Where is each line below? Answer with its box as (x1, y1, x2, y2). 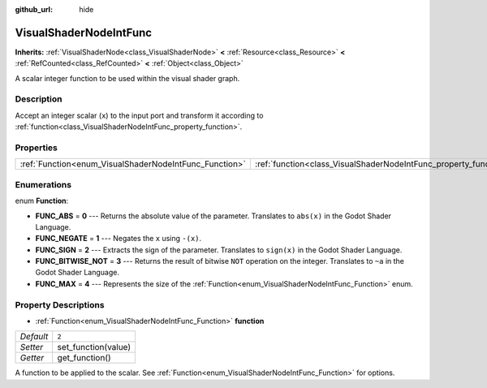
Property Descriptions (15, 299, 105, 310)
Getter (19, 352, 45, 364)
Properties (15, 142, 58, 153)
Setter (19, 342, 44, 353)
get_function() (57, 352, 111, 364)
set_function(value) (57, 342, 131, 353)
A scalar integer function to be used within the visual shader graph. (15, 73, 240, 83)
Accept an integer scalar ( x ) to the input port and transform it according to (15, 110, 264, 120)
